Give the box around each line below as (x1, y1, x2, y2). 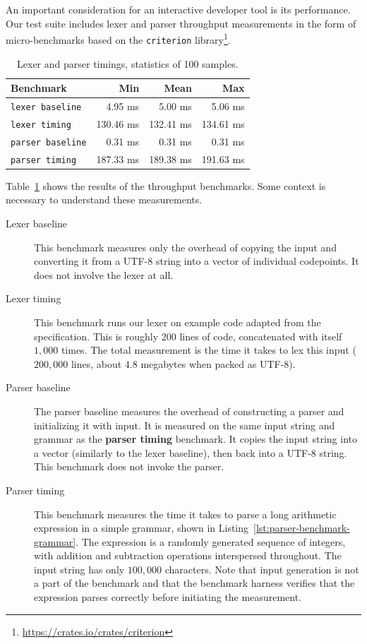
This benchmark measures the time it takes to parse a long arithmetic (34, 506, 337, 521)
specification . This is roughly (34, 328, 159, 343)
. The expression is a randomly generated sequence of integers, (76, 534, 346, 549)
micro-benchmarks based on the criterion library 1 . (6, 30, 231, 47)
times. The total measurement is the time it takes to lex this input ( (61, 342, 356, 357)
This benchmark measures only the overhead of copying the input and (34, 239, 337, 254)
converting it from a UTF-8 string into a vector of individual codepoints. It (34, 254, 359, 268)
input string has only (34, 561, 125, 576)
